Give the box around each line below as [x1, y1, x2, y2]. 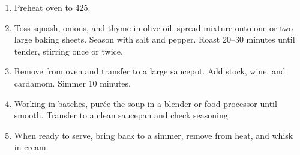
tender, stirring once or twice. [14, 44, 123, 57]
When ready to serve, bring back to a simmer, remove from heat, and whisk [14, 129, 293, 141]
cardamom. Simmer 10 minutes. [14, 76, 131, 89]
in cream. [14, 141, 49, 153]
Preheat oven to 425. [14, 1, 91, 13]
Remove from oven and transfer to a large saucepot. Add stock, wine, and [14, 65, 286, 77]
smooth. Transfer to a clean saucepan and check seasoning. [14, 109, 230, 121]
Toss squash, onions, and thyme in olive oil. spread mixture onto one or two [14, 21, 293, 34]
